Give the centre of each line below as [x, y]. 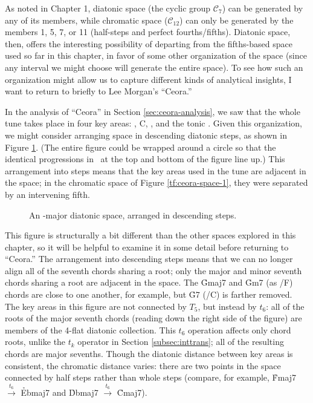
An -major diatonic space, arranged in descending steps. [133, 215]
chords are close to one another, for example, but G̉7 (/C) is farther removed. [149, 294]
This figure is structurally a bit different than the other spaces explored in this [150, 235]
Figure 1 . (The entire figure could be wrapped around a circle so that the [140, 147]
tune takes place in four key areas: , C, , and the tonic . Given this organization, [154, 123]
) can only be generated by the [237, 20]
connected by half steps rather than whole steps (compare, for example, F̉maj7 [151, 377]
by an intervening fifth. [47, 194]
